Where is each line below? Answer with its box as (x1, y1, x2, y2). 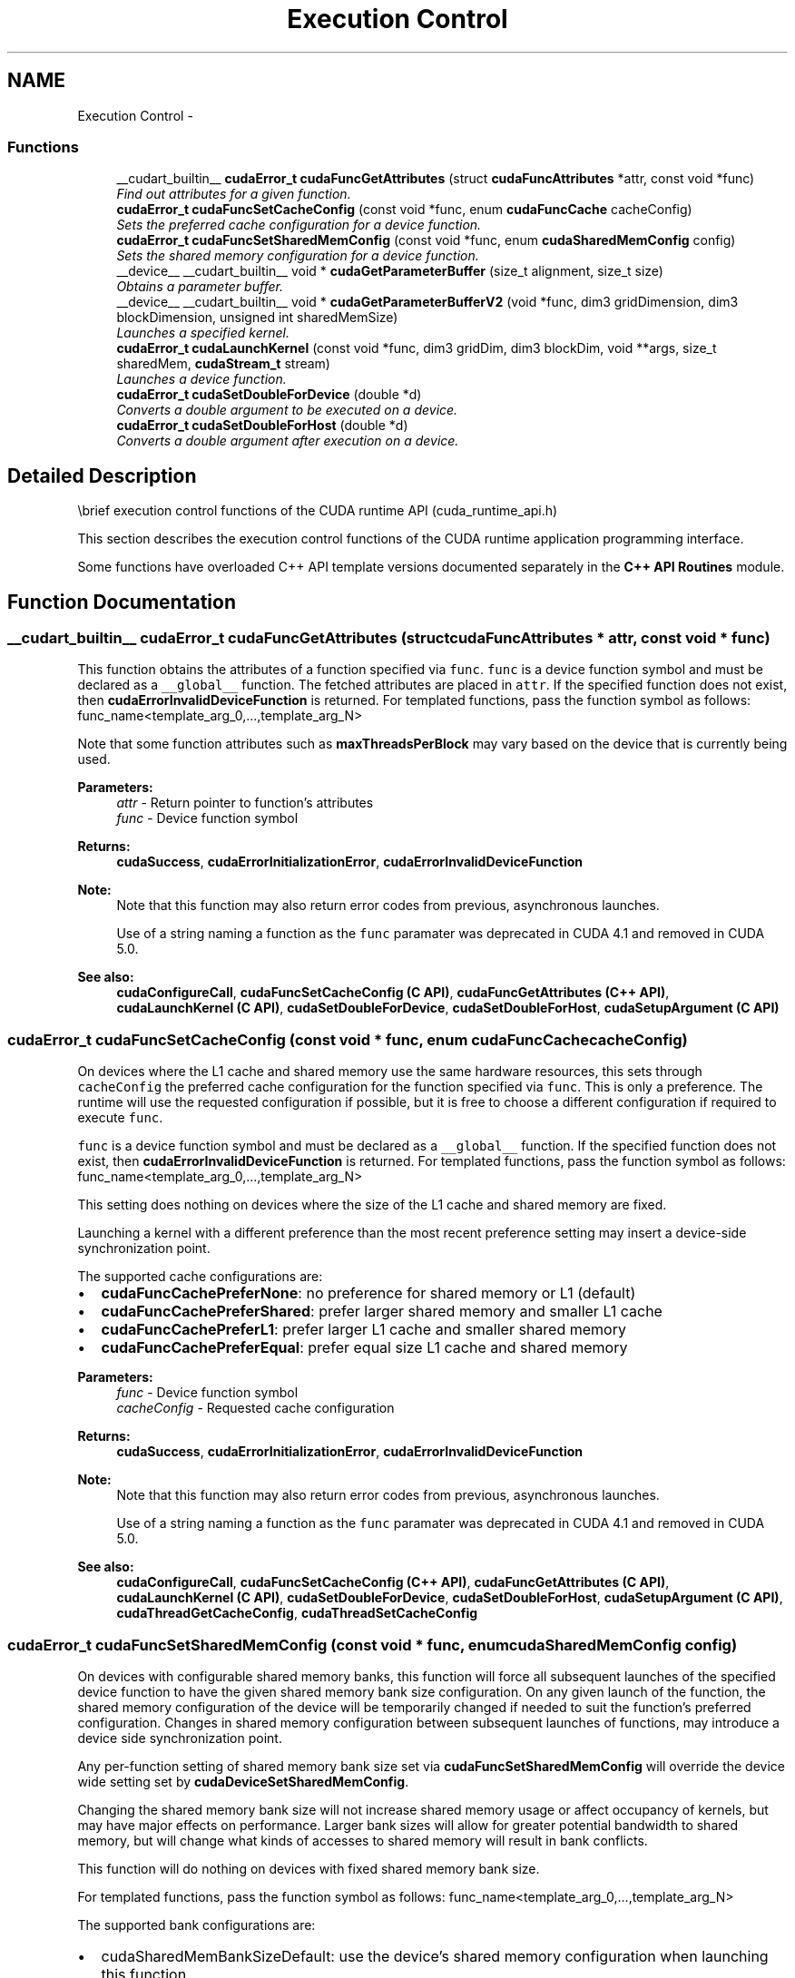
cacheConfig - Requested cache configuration (116, 1400, 395, 1416)
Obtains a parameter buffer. (116, 279, 283, 295)
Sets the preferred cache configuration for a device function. (116, 217, 482, 233)
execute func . (77, 1110, 163, 1126)
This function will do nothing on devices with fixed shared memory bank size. (77, 1860, 540, 1876)
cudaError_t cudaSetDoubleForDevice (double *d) (116, 387, 422, 403)
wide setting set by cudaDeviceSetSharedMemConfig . (77, 1773, 409, 1789)
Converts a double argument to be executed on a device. (116, 402, 458, 418)
